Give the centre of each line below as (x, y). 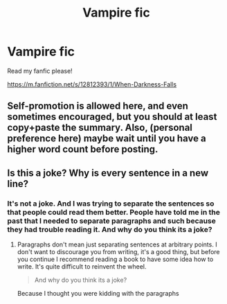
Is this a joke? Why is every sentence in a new (108, 173)
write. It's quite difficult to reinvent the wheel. (82, 267)
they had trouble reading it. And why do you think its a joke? (110, 229)
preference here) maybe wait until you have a (107, 139)
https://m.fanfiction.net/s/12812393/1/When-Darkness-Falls (92, 84)
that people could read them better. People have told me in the (113, 212)
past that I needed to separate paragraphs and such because (112, 221)
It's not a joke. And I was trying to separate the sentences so (111, 204)
